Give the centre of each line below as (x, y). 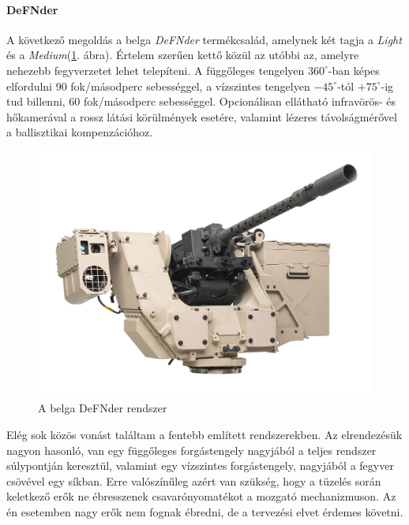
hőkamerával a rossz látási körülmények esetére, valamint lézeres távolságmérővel (202, 116)
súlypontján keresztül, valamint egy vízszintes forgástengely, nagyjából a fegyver (200, 465)
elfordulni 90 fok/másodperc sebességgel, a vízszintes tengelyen (158, 86)
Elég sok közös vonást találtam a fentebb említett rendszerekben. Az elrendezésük (204, 434)
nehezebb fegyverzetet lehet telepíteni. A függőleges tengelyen (156, 70)
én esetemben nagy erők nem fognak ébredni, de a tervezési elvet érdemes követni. (205, 511)
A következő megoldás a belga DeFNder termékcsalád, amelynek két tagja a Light (204, 39)
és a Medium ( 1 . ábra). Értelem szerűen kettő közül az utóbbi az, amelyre (183, 55)
